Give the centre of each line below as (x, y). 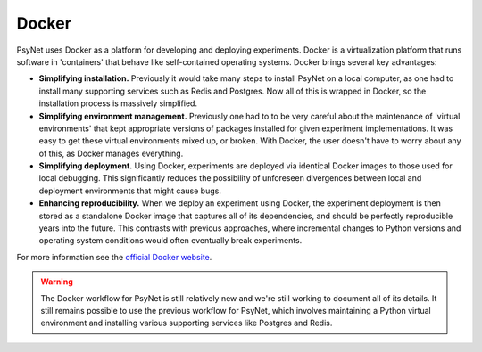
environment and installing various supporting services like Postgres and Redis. (187, 323)
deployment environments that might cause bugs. (130, 191)
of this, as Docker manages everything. (111, 153)
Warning (57, 282)
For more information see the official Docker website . (114, 257)
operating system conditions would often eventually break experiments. (170, 241)
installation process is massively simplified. (118, 103)
